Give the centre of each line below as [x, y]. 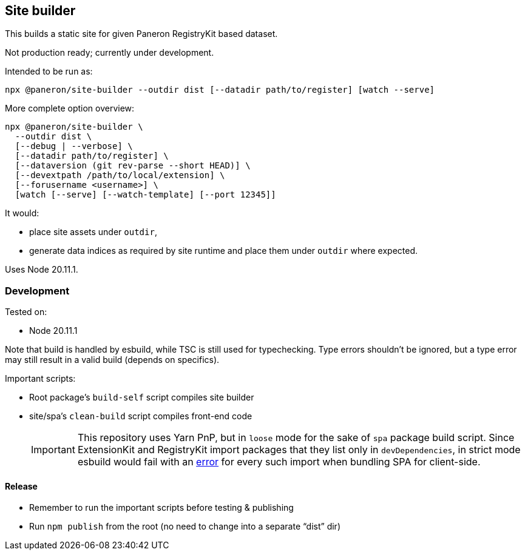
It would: [22, 213]
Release [21, 486]
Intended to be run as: [49, 71]
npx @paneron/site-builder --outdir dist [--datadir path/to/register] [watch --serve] [220, 90]
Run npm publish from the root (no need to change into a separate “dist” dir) [185, 527]
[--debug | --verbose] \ [74, 146]
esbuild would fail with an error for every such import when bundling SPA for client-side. [279, 462]
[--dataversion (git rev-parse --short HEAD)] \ [133, 166]
